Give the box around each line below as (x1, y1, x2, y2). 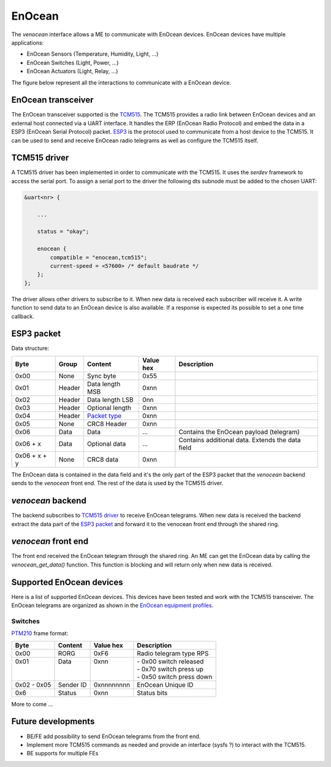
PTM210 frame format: (11, 630, 69, 637)
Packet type (86, 411, 122, 420)
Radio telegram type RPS (137, 649, 209, 657)
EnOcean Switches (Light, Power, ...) (26, 59, 119, 66)
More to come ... (11, 700, 53, 708)
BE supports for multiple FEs (26, 750, 99, 757)
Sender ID (58, 681, 87, 689)
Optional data (86, 439, 126, 448)
